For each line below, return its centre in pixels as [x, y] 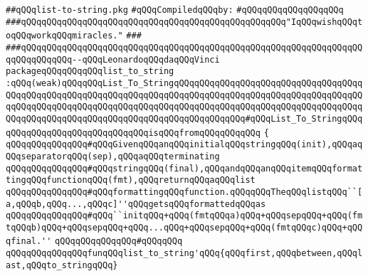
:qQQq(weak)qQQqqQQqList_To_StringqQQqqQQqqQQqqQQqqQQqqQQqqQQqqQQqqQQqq [184, 83]
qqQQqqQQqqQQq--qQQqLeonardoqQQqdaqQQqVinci [113, 59]
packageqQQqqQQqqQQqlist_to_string [90, 71]
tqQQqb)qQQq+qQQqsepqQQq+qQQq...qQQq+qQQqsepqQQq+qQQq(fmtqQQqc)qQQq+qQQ [184, 227]
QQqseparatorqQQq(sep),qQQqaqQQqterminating [113, 156]
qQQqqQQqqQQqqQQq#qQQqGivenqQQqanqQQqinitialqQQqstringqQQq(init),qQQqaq [184, 145]
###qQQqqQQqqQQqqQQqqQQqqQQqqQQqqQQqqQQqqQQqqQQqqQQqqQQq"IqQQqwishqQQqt [184, 22]
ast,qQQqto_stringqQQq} [62, 265]
